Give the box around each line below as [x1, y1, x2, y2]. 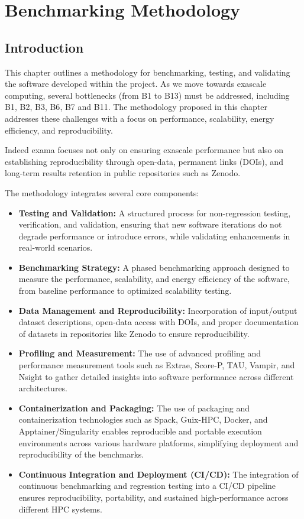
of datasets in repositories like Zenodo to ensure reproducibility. [18, 327, 250, 339]
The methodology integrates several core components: [5, 186, 199, 199]
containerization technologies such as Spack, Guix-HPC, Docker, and [18, 413, 268, 426]
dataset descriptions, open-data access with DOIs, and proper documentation [18, 316, 299, 328]
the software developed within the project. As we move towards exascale [5, 77, 267, 90]
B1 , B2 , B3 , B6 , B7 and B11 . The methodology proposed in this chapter [5, 100, 268, 113]
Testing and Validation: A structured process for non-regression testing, [18, 206, 291, 219]
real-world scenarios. [18, 241, 93, 254]
